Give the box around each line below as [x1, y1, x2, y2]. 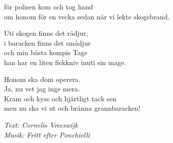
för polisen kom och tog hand [4, 1, 93, 11]
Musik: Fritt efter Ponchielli [4, 129, 90, 140]
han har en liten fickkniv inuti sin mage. [4, 57, 126, 67]
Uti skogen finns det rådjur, [4, 28, 88, 38]
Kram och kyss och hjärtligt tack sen [4, 93, 117, 103]
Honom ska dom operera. [4, 73, 81, 84]
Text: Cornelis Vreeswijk [4, 119, 78, 130]
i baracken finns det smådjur [4, 37, 91, 48]
